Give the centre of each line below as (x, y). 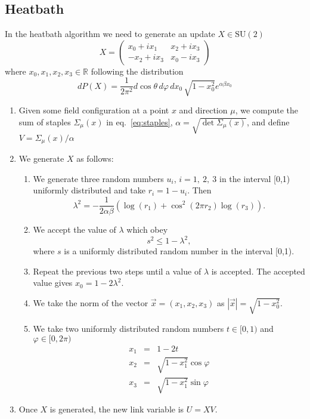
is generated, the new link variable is (117, 409)
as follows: (95, 158)
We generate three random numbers (98, 178)
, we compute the (267, 110)
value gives (53, 283)
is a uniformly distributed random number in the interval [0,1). (179, 251)
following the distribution (137, 71)
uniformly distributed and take (89, 190)
